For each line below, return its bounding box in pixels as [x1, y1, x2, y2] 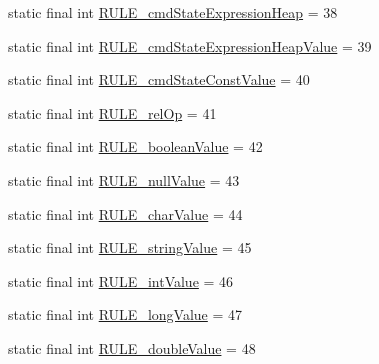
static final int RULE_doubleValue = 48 [8, 337, 256, 358]
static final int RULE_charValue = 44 [8, 203, 243, 224]
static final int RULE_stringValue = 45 [8, 237, 252, 258]
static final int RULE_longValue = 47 [8, 304, 243, 325]
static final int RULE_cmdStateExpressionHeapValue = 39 [8, 35, 372, 56]
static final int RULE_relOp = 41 [8, 102, 217, 123]
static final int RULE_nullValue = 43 [8, 169, 240, 190]
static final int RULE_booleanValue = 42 [8, 136, 263, 157]
